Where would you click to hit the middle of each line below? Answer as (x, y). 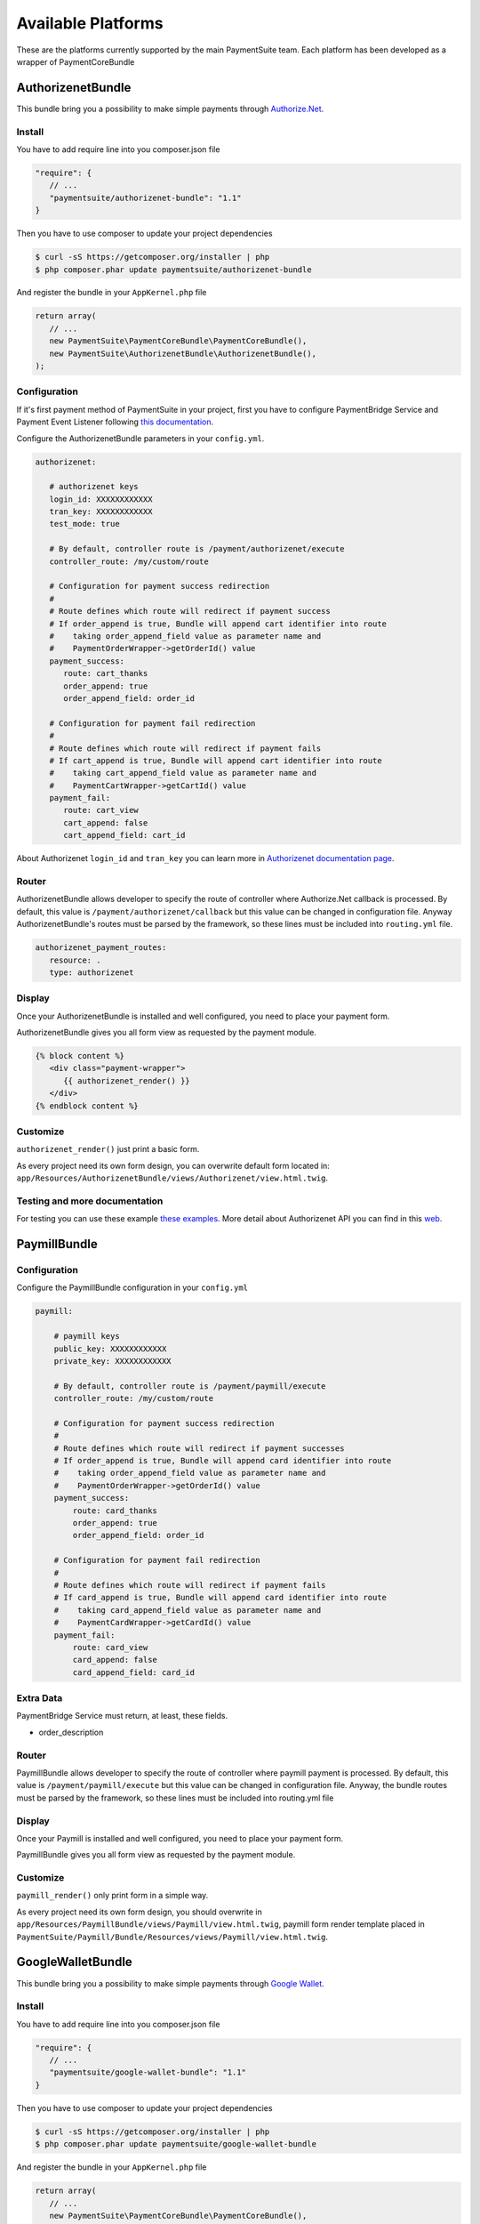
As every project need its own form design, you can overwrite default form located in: (173, 1165)
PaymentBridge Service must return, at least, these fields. (122, 1716)
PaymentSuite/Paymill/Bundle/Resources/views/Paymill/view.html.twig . (172, 1937)
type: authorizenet (92, 972)
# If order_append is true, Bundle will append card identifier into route (223, 1461)
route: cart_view (101, 810)
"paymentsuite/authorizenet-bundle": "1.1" (145, 197)
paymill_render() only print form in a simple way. (112, 1896)
